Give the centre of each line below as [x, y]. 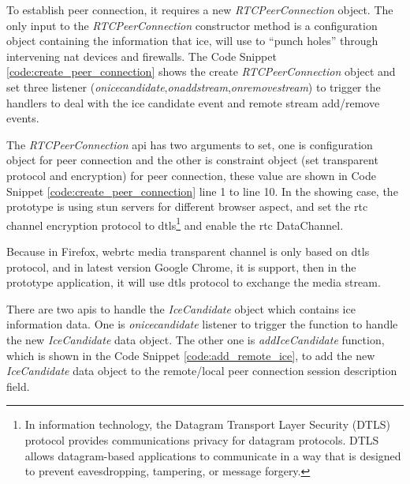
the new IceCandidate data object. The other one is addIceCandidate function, [196, 339]
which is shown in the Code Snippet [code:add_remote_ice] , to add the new [191, 355]
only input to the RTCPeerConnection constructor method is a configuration [192, 25]
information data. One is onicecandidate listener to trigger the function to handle [202, 324]
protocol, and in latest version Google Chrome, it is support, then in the [181, 266]
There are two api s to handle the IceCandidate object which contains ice [181, 308]
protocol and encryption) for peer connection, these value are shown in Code [191, 175]
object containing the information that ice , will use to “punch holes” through [192, 41]
